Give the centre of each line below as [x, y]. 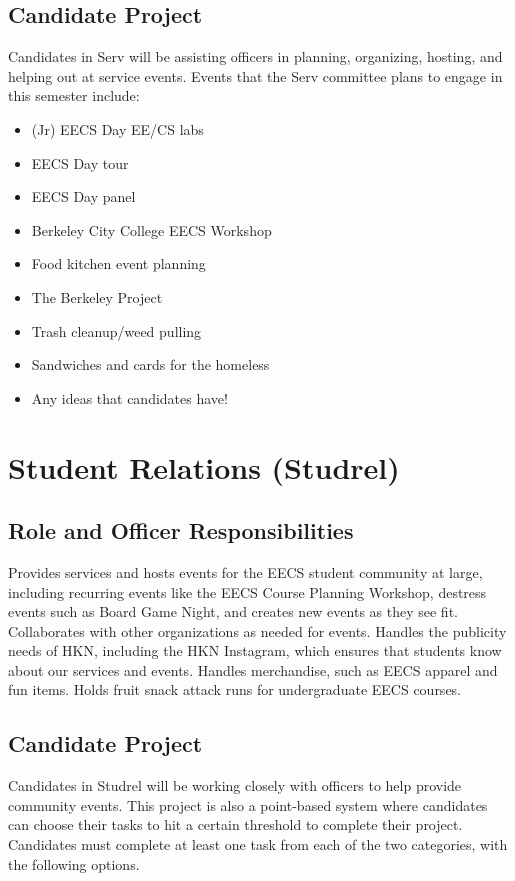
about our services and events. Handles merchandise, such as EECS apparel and [253, 669]
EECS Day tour [80, 162]
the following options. [74, 863]
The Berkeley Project [97, 296]
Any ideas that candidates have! [129, 397]
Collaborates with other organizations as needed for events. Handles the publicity [257, 630]
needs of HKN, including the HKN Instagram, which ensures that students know [255, 650]
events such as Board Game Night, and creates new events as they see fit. [233, 611]
